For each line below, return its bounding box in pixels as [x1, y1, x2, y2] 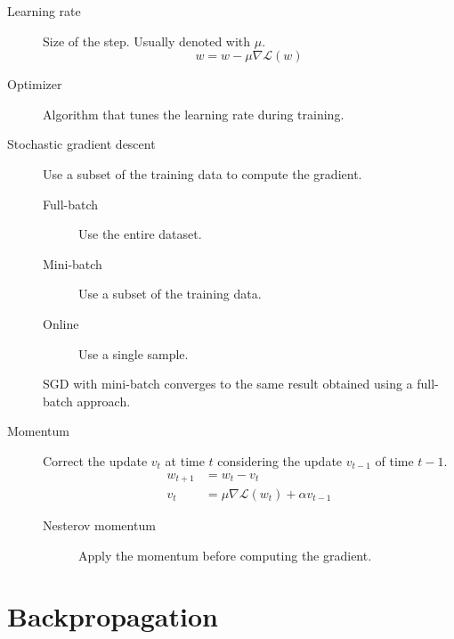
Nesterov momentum [43, 516, 156, 535]
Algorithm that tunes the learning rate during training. [43, 104, 345, 123]
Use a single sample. [78, 344, 189, 363]
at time [165, 451, 205, 470]
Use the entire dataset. [78, 225, 202, 243]
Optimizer [7, 75, 62, 94]
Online [43, 314, 79, 332]
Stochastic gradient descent [7, 135, 156, 153]
